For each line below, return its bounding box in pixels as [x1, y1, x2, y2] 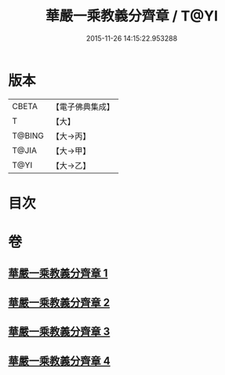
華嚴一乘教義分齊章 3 [8, 325, 111, 338]
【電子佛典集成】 [51, 101, 115, 112]
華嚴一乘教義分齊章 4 [8, 354, 111, 367]
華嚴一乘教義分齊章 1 [8, 267, 108, 280]
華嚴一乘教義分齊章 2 [8, 296, 111, 309]
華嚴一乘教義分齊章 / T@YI [45, 7, 218, 25]
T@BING [12, 130, 45, 141]
